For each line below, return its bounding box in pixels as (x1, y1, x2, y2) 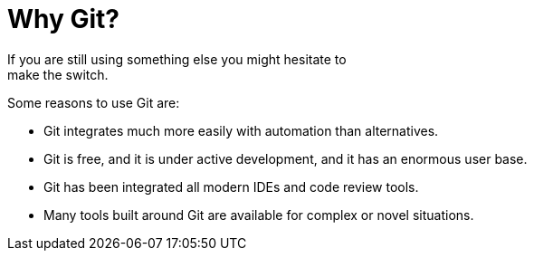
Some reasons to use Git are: (7, 94, 180, 110)
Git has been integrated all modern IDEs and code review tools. (43, 178, 419, 195)
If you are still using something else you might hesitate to (7, 51, 347, 67)
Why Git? (7, 4, 120, 34)
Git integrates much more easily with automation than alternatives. (43, 122, 439, 139)
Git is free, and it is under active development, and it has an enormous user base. (43, 150, 528, 167)
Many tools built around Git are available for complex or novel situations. (43, 206, 474, 223)
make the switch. (7, 66, 109, 82)
